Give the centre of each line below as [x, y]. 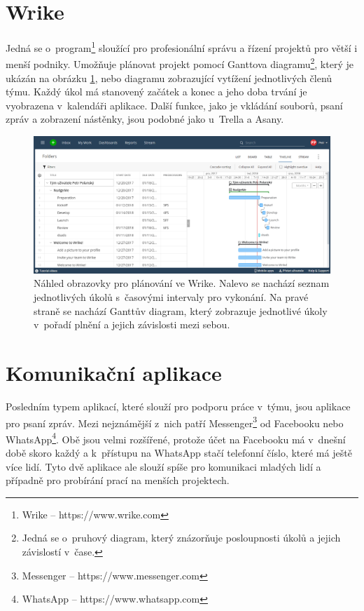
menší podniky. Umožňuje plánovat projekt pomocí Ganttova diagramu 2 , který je [180, 63]
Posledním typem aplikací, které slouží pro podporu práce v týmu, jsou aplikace [178, 406]
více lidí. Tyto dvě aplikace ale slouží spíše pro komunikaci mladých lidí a [163, 466]
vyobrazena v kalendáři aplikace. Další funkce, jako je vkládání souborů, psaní [174, 105]
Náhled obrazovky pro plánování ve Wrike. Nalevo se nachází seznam [182, 283]
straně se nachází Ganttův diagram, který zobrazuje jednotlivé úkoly [181, 310]
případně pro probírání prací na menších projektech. [118, 480]
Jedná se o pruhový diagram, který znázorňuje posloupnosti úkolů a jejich [181, 538]
